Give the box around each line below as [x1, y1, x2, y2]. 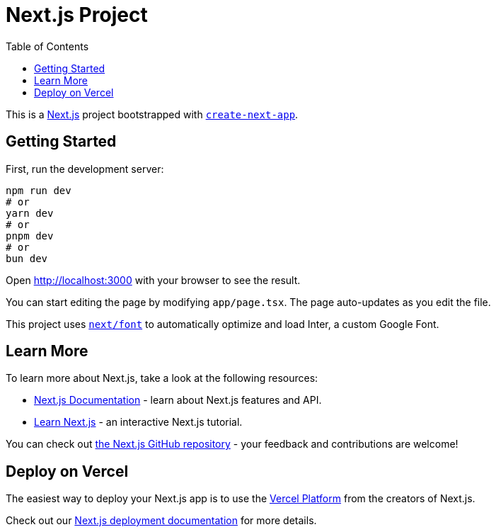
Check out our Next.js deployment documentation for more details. [6, 514, 317, 527]
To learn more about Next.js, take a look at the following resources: [6, 372, 318, 385]
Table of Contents [6, 40, 89, 52]
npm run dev [6, 184, 71, 196]
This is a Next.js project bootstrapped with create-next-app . [6, 108, 299, 120]
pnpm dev [6, 230, 54, 242]
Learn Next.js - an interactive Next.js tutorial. [34, 416, 243, 429]
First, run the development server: [6, 162, 164, 175]
